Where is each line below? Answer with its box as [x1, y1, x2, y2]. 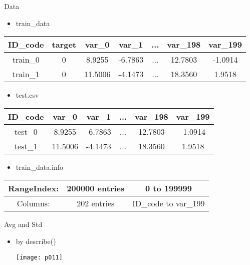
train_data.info [16, 161, 63, 172]
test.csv [16, 90, 39, 100]
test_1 [14, 140, 38, 152]
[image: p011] [16, 253, 63, 261]
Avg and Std [4, 219, 43, 229]
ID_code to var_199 [132, 197, 205, 209]
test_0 [14, 125, 38, 137]
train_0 [12, 54, 40, 66]
